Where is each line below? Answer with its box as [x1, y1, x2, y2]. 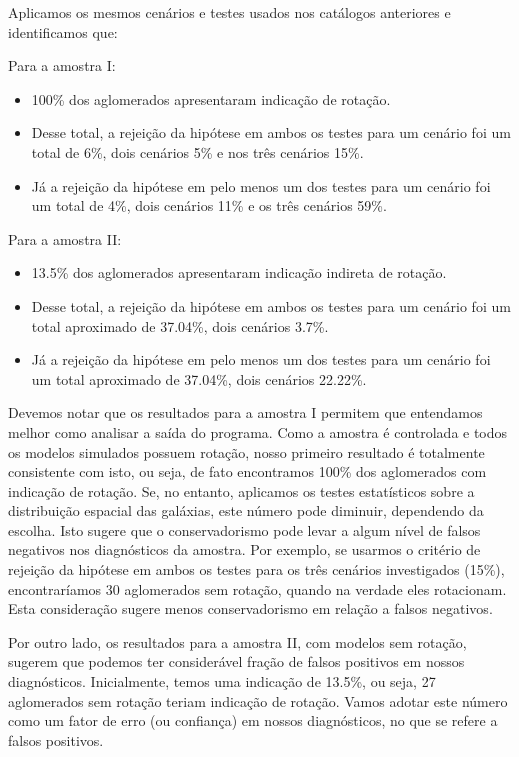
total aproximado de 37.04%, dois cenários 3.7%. [31, 315, 329, 336]
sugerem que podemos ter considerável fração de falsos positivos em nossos [8, 651, 465, 672]
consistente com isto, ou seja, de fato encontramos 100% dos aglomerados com [8, 461, 487, 482]
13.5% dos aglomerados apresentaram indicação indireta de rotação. [31, 262, 447, 283]
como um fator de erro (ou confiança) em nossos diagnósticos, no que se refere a [8, 710, 498, 731]
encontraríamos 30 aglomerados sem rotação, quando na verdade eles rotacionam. [8, 578, 507, 599]
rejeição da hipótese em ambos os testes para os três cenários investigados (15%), [8, 559, 505, 580]
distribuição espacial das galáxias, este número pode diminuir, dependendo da [8, 500, 484, 521]
